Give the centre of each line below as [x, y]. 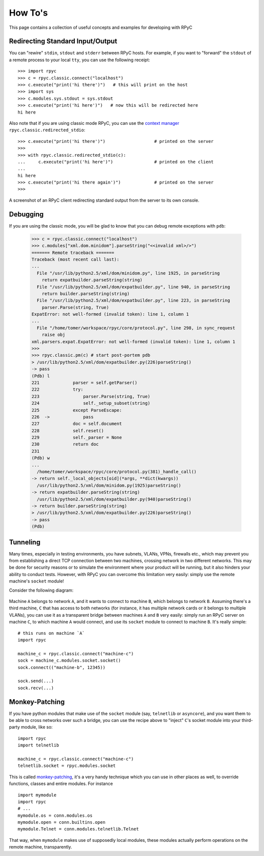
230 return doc [65, 444]
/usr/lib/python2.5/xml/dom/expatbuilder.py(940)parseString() [114, 499]
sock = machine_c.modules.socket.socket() [69, 660]
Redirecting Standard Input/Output [63, 41]
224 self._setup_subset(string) [91, 403]
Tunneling [25, 542]
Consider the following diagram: [41, 590]
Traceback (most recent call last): [76, 259]
